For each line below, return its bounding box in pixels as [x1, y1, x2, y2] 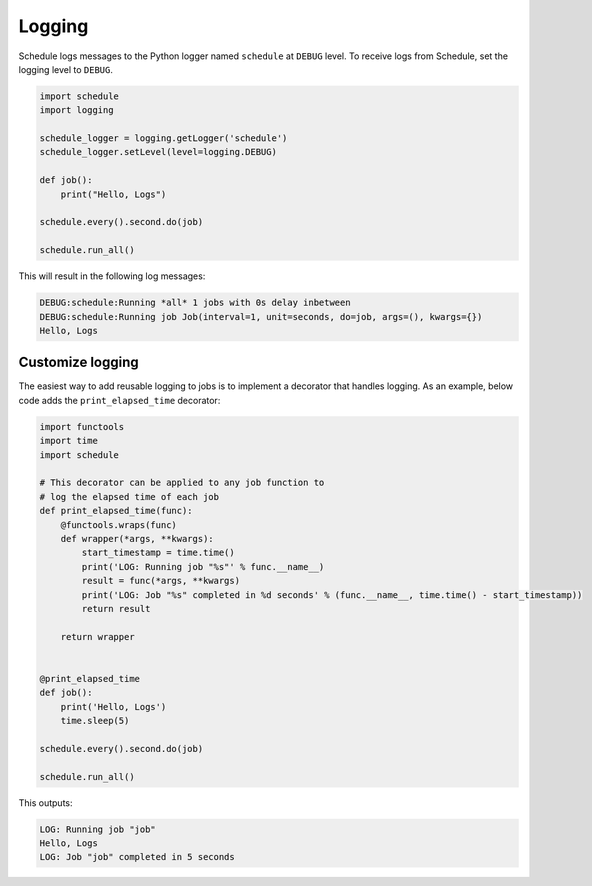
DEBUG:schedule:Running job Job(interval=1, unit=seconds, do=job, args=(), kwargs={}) [39, 311, 483, 322]
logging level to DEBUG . [18, 63, 114, 75]
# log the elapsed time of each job [39, 491, 220, 502]
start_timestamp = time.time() [81, 547, 235, 559]
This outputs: [18, 796, 74, 809]
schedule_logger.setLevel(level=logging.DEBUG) [39, 146, 277, 158]
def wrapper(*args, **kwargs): [60, 533, 214, 544]
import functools [39, 421, 125, 432]
